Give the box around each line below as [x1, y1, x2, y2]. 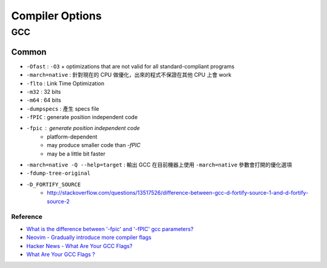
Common [11, 47, 47, 57]
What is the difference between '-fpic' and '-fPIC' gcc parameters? [26, 225, 194, 232]
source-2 [47, 197, 70, 205]
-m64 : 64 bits [26, 97, 62, 104]
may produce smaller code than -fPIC [47, 142, 140, 149]
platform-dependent [47, 133, 97, 140]
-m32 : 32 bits [26, 88, 61, 95]
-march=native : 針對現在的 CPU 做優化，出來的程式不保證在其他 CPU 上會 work [26, 71, 232, 79]
